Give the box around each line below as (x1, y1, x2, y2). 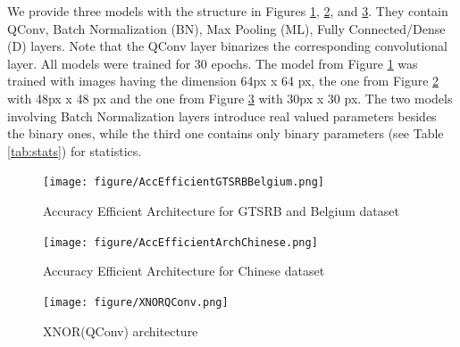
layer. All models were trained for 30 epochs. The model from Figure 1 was (7, 54, 418, 72)
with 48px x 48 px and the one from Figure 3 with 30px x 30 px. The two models (7, 88, 453, 107)
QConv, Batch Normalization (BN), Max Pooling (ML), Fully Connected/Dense (7, 19, 446, 37)
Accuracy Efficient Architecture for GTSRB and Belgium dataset (43, 202, 399, 219)
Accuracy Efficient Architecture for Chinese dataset (43, 261, 325, 280)
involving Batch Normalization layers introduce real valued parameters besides (7, 106, 437, 125)
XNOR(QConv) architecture (43, 321, 198, 340)
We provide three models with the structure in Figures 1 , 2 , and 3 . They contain (7, 2, 448, 20)
